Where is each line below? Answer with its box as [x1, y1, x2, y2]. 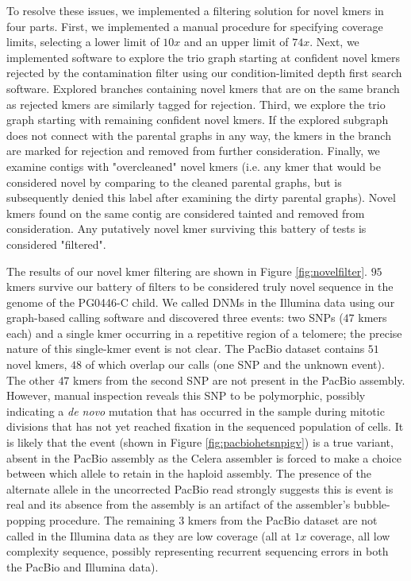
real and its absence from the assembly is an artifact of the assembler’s [6, 496, 351, 513]
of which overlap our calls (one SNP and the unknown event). [85, 356, 385, 373]
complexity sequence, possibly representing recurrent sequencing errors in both [6, 543, 389, 560]
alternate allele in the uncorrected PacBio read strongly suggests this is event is [6, 480, 394, 497]
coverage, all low [310, 527, 390, 544]
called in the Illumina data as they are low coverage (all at [6, 527, 291, 544]
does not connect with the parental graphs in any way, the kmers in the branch [6, 126, 391, 143]
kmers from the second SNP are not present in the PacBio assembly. [73, 371, 405, 388]
